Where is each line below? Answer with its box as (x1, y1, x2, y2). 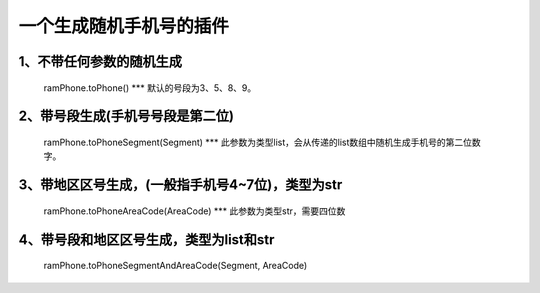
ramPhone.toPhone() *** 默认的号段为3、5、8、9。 (43, 81, 257, 94)
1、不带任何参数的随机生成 (18, 53, 183, 70)
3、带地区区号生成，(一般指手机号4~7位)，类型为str (18, 176, 343, 194)
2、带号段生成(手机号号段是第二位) (18, 108, 235, 125)
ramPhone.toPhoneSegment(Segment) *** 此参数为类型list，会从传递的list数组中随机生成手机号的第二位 (43, 136, 473, 148)
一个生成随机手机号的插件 (18, 15, 230, 37)
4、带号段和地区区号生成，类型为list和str (18, 231, 275, 248)
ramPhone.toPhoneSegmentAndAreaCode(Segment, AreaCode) (43, 260, 308, 272)
